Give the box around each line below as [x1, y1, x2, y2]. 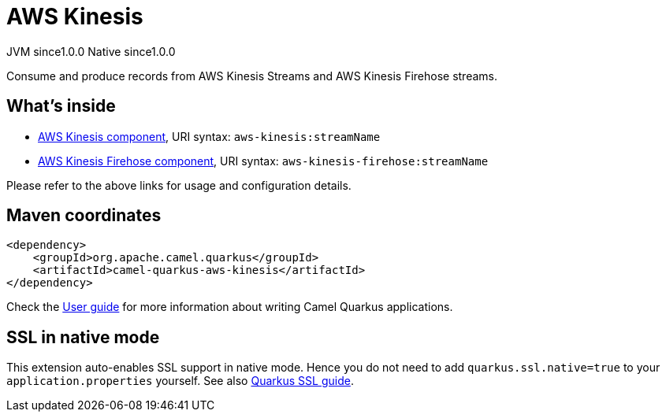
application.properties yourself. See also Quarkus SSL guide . [6, 374, 354, 388]
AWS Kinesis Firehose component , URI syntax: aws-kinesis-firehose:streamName [38, 154, 489, 168]
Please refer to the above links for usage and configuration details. [6, 178, 352, 192]
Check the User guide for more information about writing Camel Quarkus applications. [6, 300, 453, 314]
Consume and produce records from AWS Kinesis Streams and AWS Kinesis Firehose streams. [6, 68, 498, 83]
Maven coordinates [6, 205, 162, 226]
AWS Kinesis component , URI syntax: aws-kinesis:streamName [38, 129, 381, 143]
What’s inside [6, 96, 116, 117]
